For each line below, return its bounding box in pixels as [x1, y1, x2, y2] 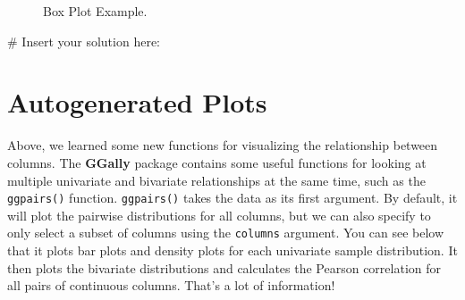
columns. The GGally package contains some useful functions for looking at [7, 153, 427, 171]
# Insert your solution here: [7, 31, 160, 50]
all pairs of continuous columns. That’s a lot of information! [7, 276, 335, 295]
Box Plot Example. [43, 2, 148, 20]
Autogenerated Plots [7, 84, 267, 121]
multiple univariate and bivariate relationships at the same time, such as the [7, 171, 426, 189]
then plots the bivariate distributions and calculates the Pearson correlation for [7, 258, 442, 277]
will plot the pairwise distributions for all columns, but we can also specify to [7, 205, 431, 224]
